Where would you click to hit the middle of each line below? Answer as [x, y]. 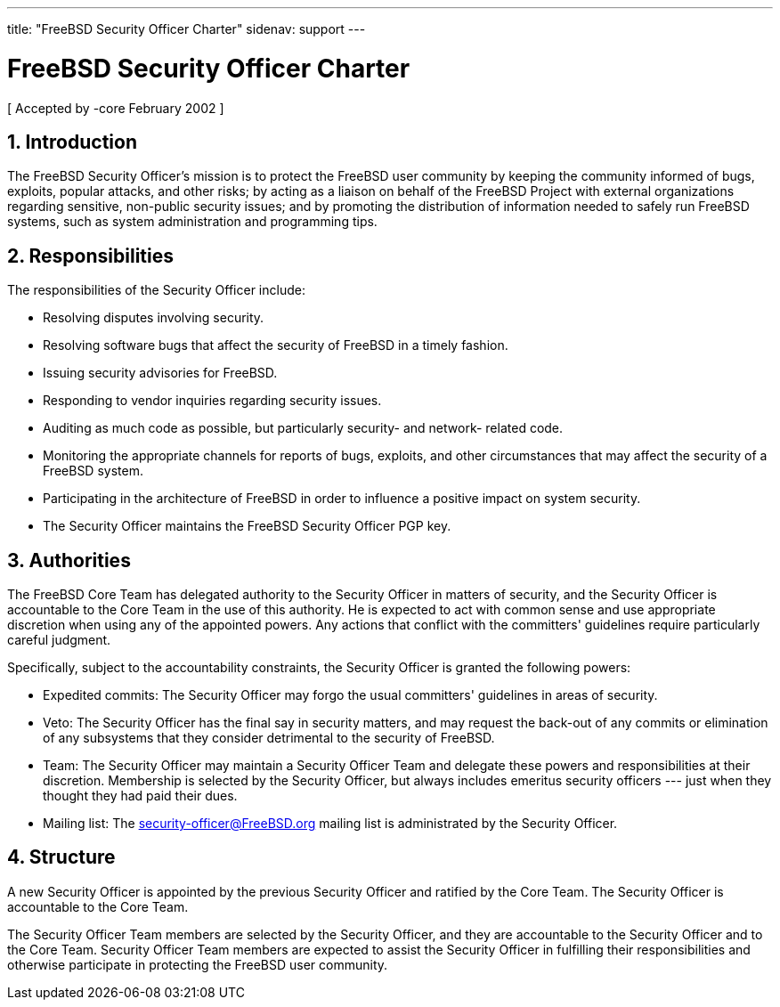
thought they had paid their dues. [140, 796]
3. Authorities [69, 560]
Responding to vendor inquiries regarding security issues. [212, 401]
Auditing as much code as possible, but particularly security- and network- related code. [303, 428]
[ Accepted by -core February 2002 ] [116, 108]
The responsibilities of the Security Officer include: [156, 290]
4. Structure [61, 857]
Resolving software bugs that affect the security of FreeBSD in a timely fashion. [276, 345]
